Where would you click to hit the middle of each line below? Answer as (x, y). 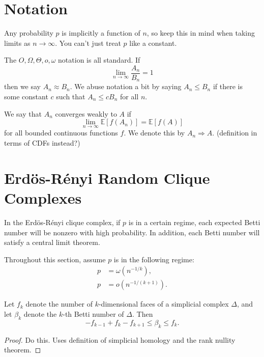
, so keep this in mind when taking (201, 33)
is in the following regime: (154, 259)
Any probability (29, 33)
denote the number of (59, 304)
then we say (23, 86)
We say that (23, 113)
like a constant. (153, 43)
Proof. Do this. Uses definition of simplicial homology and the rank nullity (120, 339)
